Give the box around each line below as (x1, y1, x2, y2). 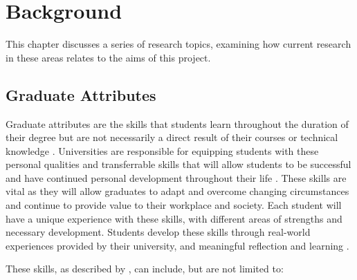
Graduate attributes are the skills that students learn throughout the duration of (6, 116, 349, 131)
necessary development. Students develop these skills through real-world (6, 225, 311, 239)
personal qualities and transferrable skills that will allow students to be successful (6, 157, 351, 171)
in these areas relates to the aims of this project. (6, 50, 211, 64)
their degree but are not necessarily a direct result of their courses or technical (6, 130, 338, 144)
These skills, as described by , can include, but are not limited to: (6, 261, 284, 276)
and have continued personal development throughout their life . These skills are (6, 170, 347, 185)
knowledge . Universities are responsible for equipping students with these (6, 143, 319, 158)
